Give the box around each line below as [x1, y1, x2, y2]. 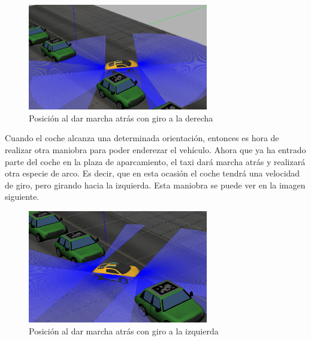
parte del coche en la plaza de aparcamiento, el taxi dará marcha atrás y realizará [5, 155, 306, 168]
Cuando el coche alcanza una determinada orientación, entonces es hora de [5, 132, 279, 144]
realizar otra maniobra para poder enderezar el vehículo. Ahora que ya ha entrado [5, 144, 306, 156]
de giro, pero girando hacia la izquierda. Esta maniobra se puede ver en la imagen [5, 178, 306, 191]
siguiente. [5, 190, 40, 203]
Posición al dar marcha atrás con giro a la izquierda [29, 325, 219, 337]
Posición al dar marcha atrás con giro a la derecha [29, 111, 213, 124]
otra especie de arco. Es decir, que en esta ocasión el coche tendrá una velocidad [5, 167, 300, 179]
